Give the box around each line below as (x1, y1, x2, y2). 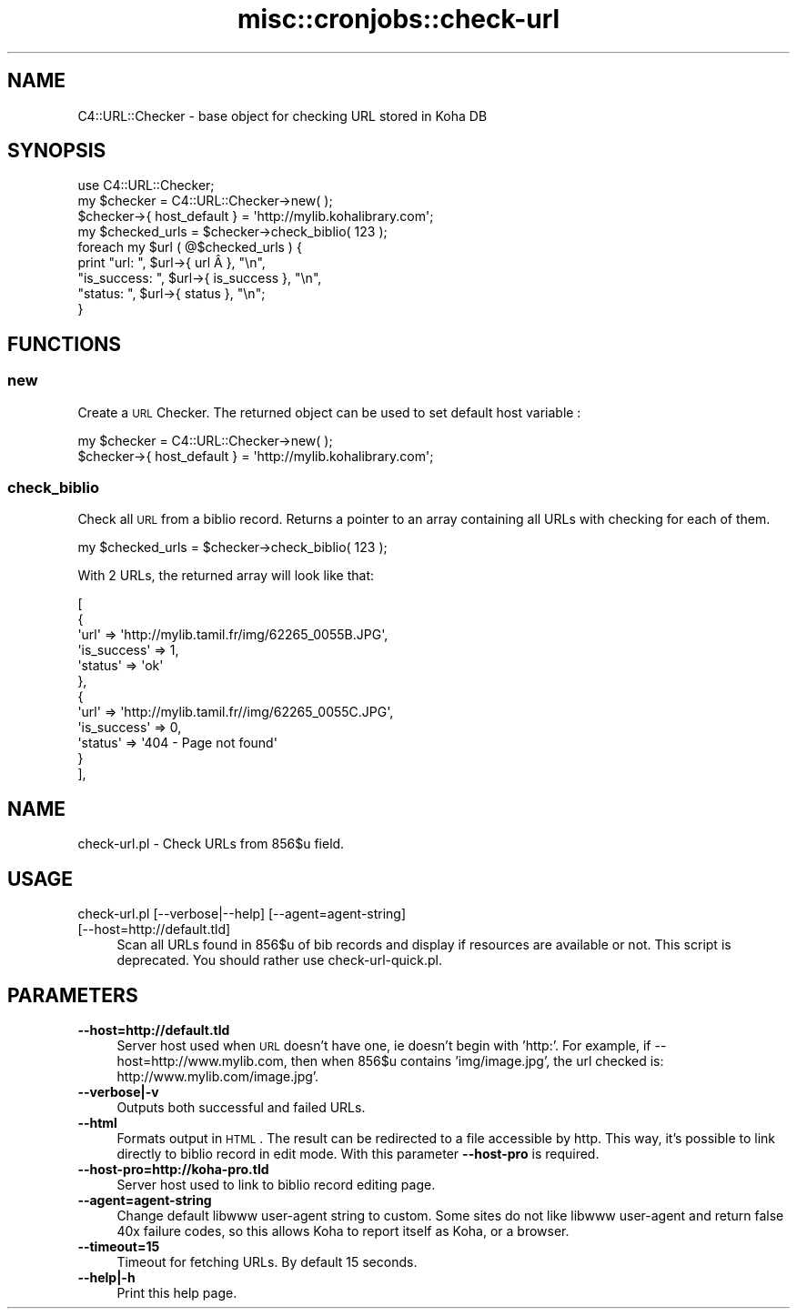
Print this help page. (116, 1284, 237, 1301)
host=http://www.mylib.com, (116, 1052, 288, 1069)
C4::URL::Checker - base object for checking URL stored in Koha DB (77, 107, 488, 124)
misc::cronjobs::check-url (237, 4, 560, 35)
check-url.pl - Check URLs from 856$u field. (77, 836, 345, 852)
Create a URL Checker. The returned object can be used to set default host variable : (77, 404, 581, 420)
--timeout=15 (77, 1238, 160, 1254)
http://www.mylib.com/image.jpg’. (116, 1068, 319, 1084)
